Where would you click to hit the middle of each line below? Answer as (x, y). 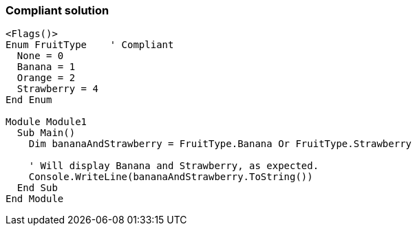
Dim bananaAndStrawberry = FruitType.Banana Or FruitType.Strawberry (220, 144)
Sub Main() (46, 133)
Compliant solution (57, 10)
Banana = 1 (46, 67)
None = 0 (40, 56)
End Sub (37, 188)
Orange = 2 (46, 78)
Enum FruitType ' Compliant (90, 45)
